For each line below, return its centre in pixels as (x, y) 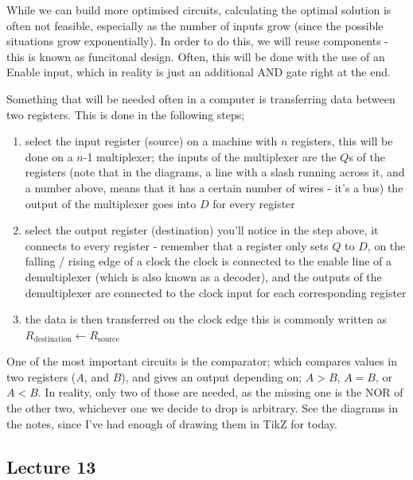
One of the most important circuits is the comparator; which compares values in (202, 361)
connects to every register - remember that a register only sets (177, 245)
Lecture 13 (51, 466)
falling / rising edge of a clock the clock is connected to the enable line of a (208, 261)
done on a (49, 156)
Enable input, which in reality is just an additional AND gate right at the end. (199, 72)
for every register (254, 203)
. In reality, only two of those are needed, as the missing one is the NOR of (220, 392)
